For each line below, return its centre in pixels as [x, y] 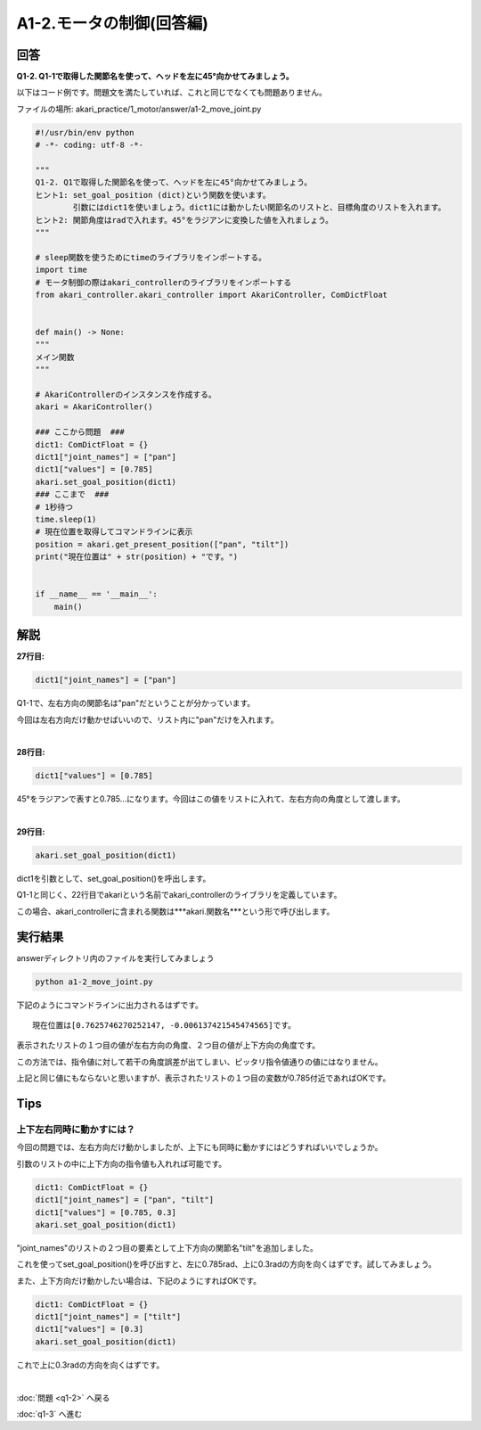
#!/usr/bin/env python [85, 132]
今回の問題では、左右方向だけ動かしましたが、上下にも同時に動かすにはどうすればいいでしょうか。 [200, 1147]
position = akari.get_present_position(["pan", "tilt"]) [162, 544]
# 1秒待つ [54, 507]
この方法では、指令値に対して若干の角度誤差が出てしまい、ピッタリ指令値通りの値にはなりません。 [200, 1062]
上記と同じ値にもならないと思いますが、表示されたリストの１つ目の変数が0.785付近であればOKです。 [204, 1078]
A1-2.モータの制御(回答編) [113, 23]
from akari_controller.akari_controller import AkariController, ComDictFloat [211, 295]
